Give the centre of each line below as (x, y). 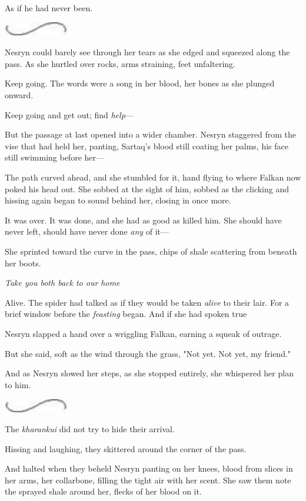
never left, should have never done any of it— (87, 231)
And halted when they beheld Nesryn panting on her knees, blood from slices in (149, 468)
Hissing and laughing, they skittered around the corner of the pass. (126, 448)
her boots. (23, 263)
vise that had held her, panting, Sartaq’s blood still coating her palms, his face (147, 146)
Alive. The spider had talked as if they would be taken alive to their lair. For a (147, 302)
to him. (18, 384)
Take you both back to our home (62, 283)
